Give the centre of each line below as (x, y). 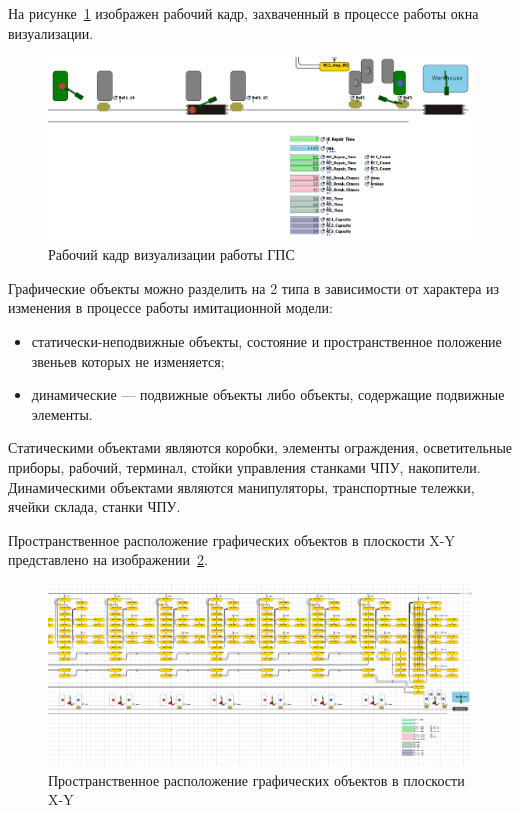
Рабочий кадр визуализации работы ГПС (171, 254)
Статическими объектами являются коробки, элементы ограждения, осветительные (260, 447)
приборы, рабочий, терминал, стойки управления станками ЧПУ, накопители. (244, 466)
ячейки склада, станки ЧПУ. (94, 506)
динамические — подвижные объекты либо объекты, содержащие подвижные (268, 394)
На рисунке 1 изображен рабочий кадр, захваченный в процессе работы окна (243, 13)
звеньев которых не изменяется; (128, 360)
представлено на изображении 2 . (108, 559)
